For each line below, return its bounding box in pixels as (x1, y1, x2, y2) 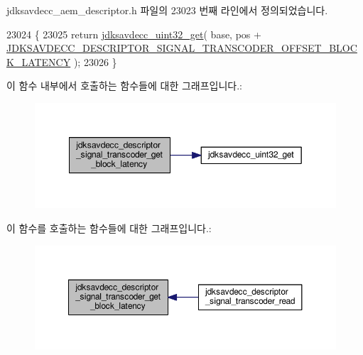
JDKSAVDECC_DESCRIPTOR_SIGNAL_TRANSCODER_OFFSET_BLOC (6, 40, 357, 55)
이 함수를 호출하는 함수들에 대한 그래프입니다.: (6, 221, 212, 236)
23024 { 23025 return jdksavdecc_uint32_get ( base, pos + (6, 26, 261, 41)
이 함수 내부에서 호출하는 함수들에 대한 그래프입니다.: (6, 78, 242, 93)
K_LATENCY (6, 54, 71, 69)
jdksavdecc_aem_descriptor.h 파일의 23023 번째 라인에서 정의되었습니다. (6, 3, 328, 17)
